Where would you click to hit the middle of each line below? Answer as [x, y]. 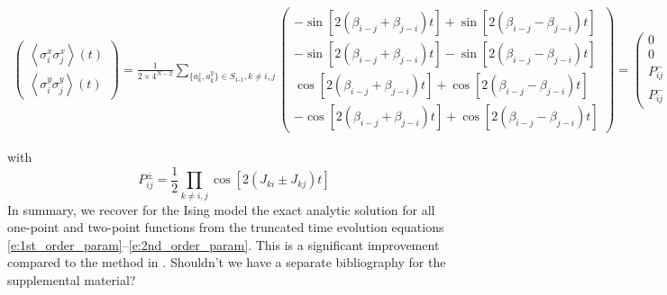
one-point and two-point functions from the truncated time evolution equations [226, 227]
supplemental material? [72, 279]
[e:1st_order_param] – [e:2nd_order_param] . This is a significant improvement [224, 244]
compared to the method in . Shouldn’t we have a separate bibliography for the [227, 262]
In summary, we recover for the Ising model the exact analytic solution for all [221, 209]
